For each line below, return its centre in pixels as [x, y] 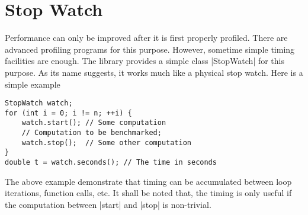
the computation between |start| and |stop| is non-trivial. [108, 204]
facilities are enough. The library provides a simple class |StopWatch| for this [145, 61]
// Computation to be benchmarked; [92, 133]
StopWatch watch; [39, 103]
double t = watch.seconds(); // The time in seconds [111, 163]
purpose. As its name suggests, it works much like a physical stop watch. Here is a [154, 72]
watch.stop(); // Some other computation [106, 142]
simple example [33, 84]
